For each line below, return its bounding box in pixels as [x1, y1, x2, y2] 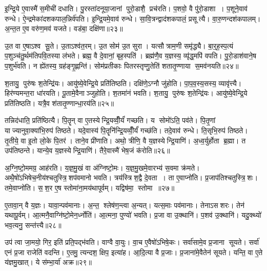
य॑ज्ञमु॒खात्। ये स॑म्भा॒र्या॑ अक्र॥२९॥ [5, 257, 92, 267]
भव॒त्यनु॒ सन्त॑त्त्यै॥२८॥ [5, 219, 61, 230]
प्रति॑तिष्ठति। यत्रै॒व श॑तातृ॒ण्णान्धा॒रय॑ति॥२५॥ [5, 97, 114, 108]
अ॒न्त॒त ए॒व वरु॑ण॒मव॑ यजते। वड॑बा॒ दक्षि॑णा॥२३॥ [5, 23, 123, 34]
